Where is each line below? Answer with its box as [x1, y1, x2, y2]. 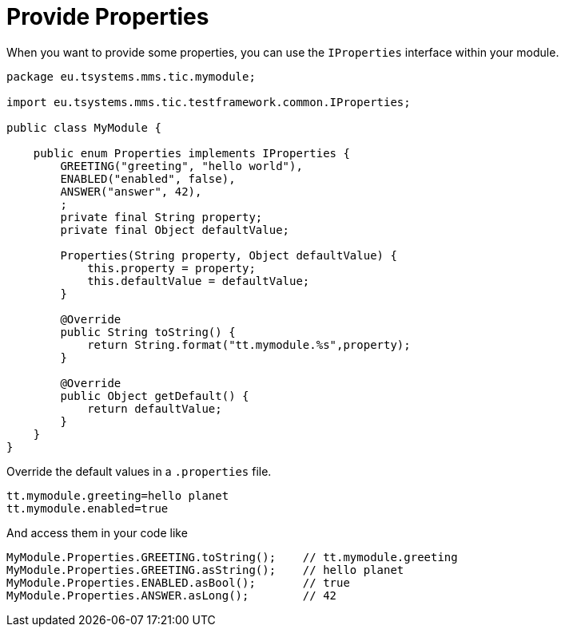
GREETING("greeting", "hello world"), [60, 159, 303, 172]
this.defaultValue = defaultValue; [87, 274, 310, 287]
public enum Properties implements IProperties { [33, 146, 350, 160]
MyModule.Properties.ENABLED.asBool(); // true [6, 576, 350, 589]
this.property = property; [87, 261, 256, 275]
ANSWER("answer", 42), [60, 184, 202, 198]
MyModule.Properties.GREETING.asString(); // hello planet [6, 563, 404, 576]
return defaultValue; [87, 402, 222, 415]
